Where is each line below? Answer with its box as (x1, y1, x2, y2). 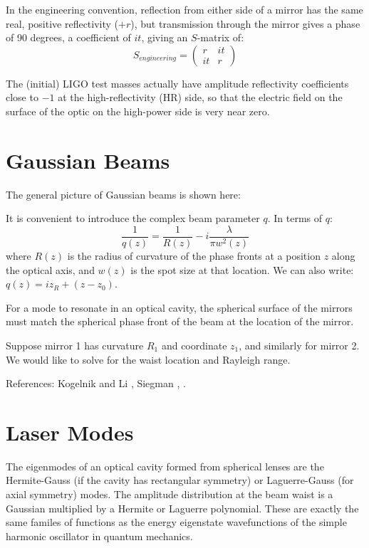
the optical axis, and (6, 262, 95, 277)
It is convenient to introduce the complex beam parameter (6, 211, 260, 226)
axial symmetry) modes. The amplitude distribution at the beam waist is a (6, 487, 333, 501)
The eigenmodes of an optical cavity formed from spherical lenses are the (6, 458, 324, 473)
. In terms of (267, 211, 323, 226)
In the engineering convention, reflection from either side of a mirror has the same (6, 2, 363, 16)
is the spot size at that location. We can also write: (130, 262, 354, 277)
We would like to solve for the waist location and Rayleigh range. (6, 352, 291, 367)
